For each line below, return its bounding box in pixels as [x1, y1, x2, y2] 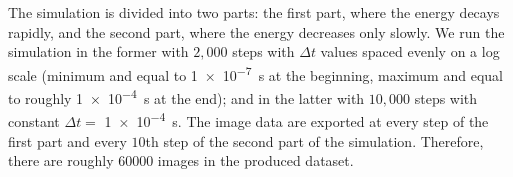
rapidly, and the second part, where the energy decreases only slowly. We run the [8, 21, 505, 42]
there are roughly [8, 150, 114, 171]
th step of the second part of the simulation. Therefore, [145, 130, 484, 151]
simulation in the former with [8, 41, 189, 62]
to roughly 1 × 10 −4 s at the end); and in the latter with [8, 85, 365, 108]
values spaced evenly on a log [320, 41, 500, 62]
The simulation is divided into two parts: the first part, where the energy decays [8, 2, 500, 22]
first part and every [8, 130, 127, 151]
